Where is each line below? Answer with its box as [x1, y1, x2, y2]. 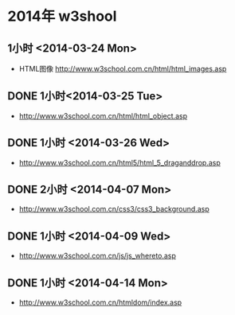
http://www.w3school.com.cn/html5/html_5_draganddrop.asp [18, 157, 221, 167]
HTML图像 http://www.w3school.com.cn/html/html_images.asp [18, 64, 227, 73]
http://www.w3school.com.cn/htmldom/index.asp [18, 297, 182, 307]
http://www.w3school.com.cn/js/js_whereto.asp [18, 251, 177, 261]
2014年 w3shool [7, 7, 117, 25]
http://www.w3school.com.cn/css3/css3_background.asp [18, 204, 210, 214]
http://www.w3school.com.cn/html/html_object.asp [18, 111, 188, 120]
